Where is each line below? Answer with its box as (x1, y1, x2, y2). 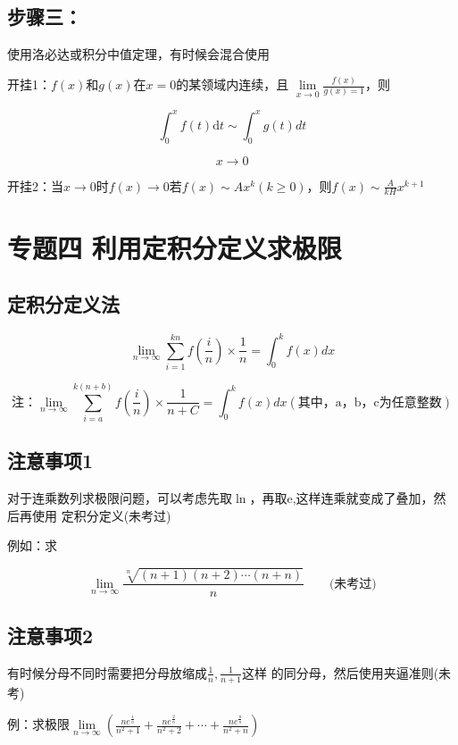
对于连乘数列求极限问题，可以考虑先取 (7, 489, 232, 507)
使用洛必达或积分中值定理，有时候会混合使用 (7, 45, 270, 63)
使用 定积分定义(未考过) (31, 506, 171, 524)
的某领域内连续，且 (176, 80, 289, 93)
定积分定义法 (7, 290, 120, 318)
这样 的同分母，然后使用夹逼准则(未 (241, 663, 452, 682)
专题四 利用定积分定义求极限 (7, 229, 342, 265)
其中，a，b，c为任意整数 (297, 396, 442, 409)
